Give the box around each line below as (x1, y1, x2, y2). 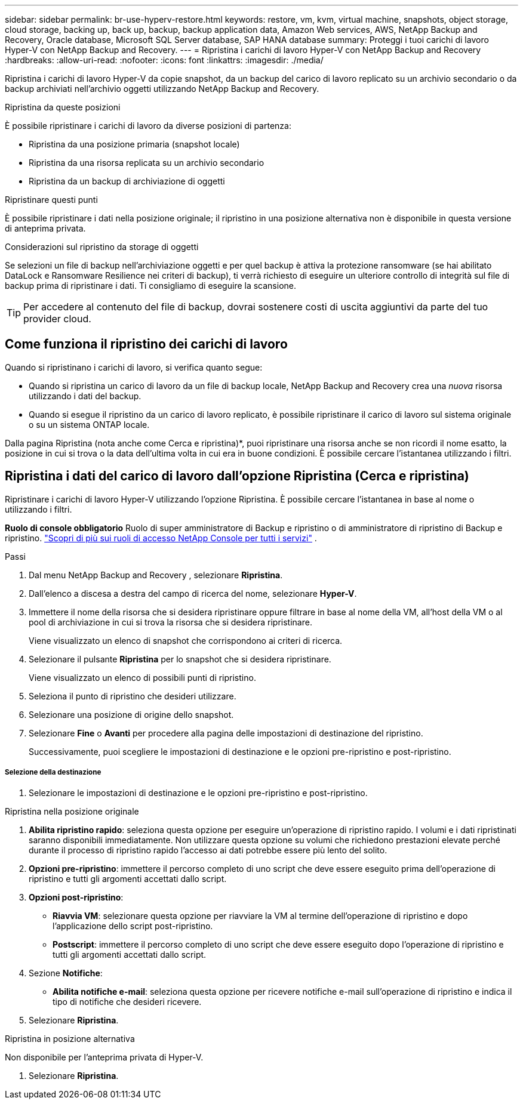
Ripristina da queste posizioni (5, 102, 121, 112)
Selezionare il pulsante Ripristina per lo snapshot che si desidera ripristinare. (29, 653, 331, 664)
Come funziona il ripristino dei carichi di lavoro (5, 337, 288, 352)
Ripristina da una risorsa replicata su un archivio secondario (29, 158, 264, 168)
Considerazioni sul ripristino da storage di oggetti (5, 242, 199, 252)
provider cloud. (23, 313, 91, 325)
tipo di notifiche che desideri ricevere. (53, 997, 202, 1007)
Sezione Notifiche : (29, 968, 103, 979)
